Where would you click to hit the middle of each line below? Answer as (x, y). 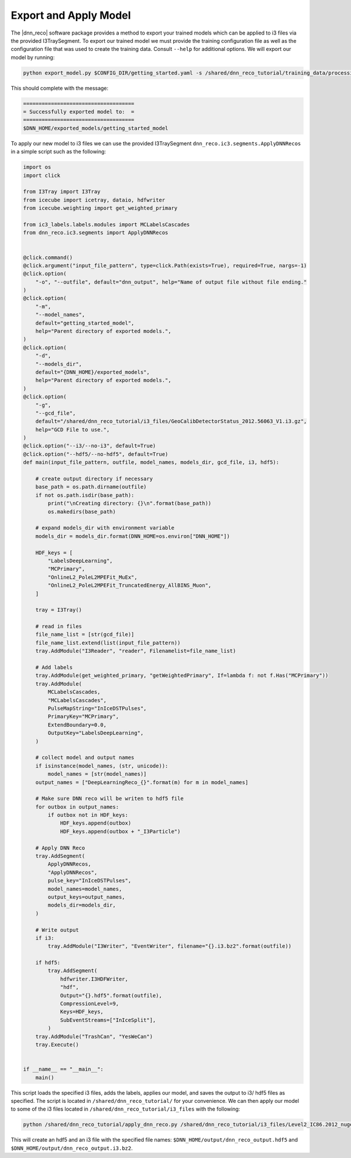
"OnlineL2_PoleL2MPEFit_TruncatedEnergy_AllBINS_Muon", (130, 585)
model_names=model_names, (85, 889)
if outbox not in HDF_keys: (88, 815)
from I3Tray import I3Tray (62, 192)
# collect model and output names (85, 758)
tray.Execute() (57, 1045)
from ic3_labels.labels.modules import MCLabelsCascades (106, 224)
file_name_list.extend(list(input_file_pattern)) (108, 643)
